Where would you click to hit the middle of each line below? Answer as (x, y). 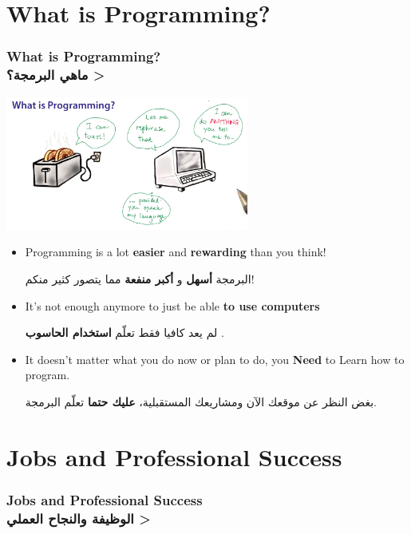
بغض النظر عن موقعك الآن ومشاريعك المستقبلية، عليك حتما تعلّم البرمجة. (201, 401)
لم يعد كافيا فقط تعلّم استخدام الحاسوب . (124, 332)
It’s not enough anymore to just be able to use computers (172, 305)
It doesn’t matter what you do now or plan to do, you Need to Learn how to (215, 359)
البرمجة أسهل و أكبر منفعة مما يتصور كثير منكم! (140, 278)
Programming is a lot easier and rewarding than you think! (176, 252)
